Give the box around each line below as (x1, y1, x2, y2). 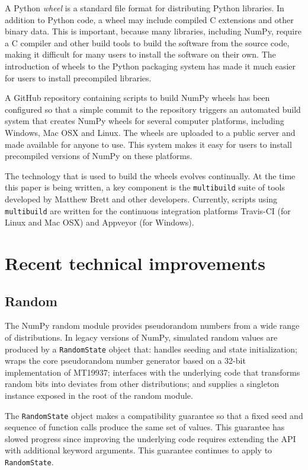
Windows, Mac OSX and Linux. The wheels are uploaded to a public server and (5, 126, 296, 138)
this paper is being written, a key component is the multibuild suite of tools (5, 181, 285, 193)
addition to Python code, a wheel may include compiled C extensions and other (5, 13, 294, 26)
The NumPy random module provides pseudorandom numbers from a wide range (5, 319, 300, 332)
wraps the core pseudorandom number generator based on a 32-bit (5, 354, 246, 367)
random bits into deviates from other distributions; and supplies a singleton (5, 377, 280, 390)
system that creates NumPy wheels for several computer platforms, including (5, 115, 284, 127)
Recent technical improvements (5, 251, 266, 275)
